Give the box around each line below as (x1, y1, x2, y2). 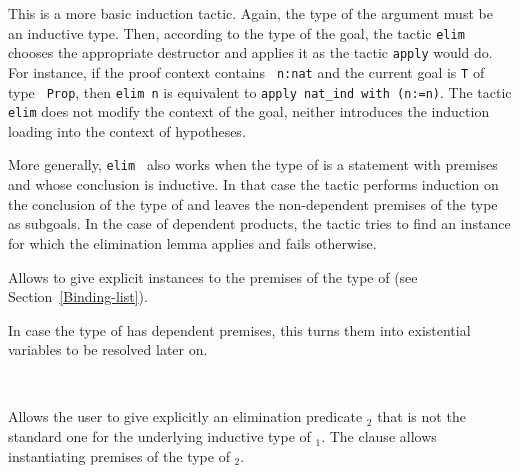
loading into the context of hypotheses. (8, 120, 246, 141)
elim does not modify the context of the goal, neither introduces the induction (8, 101, 490, 122)
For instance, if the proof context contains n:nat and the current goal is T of (8, 61, 485, 82)
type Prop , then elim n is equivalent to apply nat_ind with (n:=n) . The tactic (8, 81, 512, 102)
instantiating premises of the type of (8, 445, 230, 466)
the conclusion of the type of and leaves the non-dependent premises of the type (8, 193, 498, 214)
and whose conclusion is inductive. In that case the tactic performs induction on (8, 174, 499, 195)
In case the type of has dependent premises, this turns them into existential (8, 319, 471, 340)
